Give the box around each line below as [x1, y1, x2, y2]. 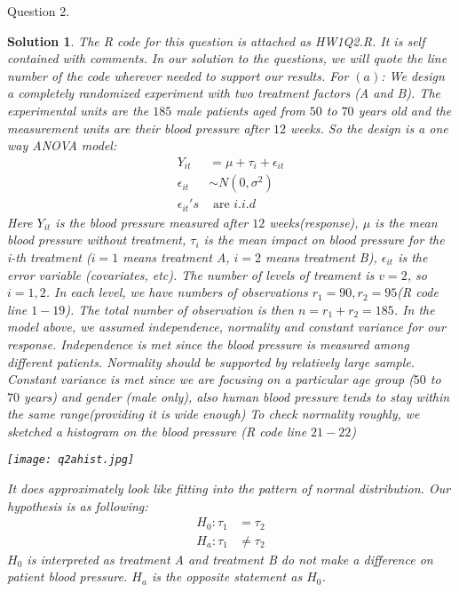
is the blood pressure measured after [55, 212, 249, 231]
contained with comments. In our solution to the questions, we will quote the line [7, 49, 447, 68]
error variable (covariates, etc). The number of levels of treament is [7, 265, 375, 284]
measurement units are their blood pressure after [7, 118, 269, 137]
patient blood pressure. [7, 567, 128, 586]
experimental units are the [7, 100, 149, 119]
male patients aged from [176, 100, 305, 119]
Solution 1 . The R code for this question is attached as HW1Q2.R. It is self [7, 31, 425, 50]
